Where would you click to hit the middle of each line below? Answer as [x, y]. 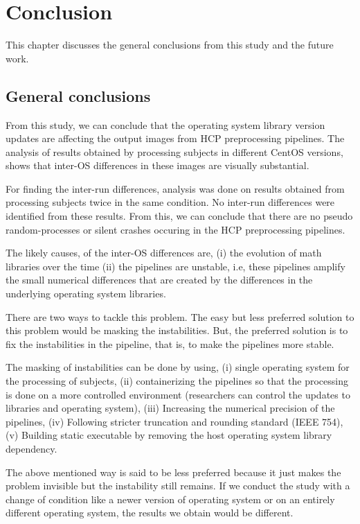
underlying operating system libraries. [86, 294]
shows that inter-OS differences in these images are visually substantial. [157, 165]
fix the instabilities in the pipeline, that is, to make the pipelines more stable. [170, 343]
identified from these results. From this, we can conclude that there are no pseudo [179, 216]
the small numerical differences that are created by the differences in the [159, 280]
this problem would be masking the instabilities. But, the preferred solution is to [177, 330]
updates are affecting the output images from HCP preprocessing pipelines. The [175, 138]
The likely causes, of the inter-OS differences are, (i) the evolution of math [164, 253]
